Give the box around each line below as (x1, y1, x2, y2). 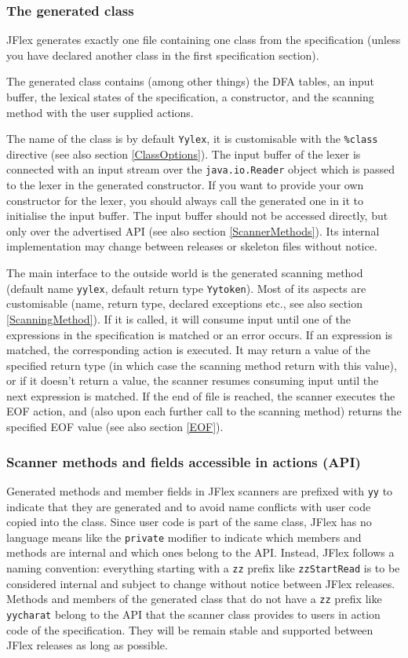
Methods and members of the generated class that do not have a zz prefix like (6, 590, 382, 607)
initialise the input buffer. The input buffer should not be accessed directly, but (6, 207, 388, 224)
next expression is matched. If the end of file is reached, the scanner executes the (6, 387, 395, 404)
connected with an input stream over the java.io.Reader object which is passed (6, 161, 395, 177)
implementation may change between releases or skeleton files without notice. (6, 238, 377, 254)
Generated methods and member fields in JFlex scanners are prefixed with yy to (6, 482, 393, 499)
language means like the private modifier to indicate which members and (6, 528, 362, 545)
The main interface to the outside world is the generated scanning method (6, 265, 363, 281)
